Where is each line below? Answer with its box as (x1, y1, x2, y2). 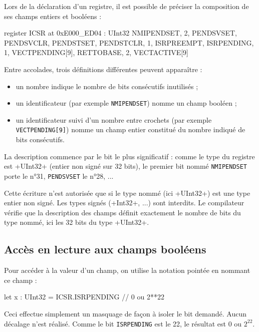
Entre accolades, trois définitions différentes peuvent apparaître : (4, 64, 202, 74)
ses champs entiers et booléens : (4, 11, 102, 21)
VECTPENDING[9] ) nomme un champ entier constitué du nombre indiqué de (16, 124, 245, 135)
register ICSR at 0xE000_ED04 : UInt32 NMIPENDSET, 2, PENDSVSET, (4, 28, 237, 38)
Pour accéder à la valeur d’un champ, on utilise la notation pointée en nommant (4, 265, 250, 275)
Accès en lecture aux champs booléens (4, 241, 206, 257)
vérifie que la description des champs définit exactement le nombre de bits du (4, 207, 241, 217)
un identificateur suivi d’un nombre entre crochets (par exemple (16, 114, 212, 125)
